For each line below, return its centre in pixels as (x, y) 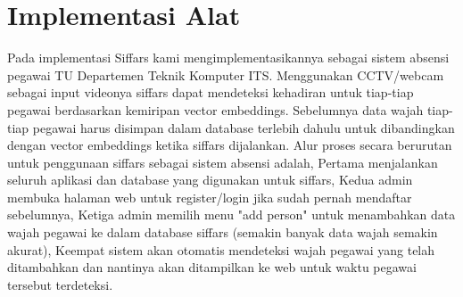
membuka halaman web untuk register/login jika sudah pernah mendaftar (210, 197)
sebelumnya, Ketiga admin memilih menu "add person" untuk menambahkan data (231, 214)
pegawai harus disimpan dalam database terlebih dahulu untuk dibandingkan (244, 127)
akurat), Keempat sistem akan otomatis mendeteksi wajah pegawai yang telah (221, 249)
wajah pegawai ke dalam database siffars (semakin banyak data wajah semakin (223, 232)
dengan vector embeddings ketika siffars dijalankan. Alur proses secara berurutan (230, 145)
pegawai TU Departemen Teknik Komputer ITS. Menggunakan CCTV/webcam (226, 74)
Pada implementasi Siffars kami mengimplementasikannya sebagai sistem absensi (228, 58)
